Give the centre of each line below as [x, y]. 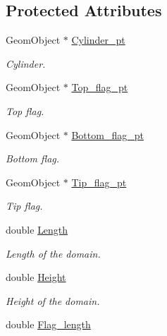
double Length [37, 229]
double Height [36, 277]
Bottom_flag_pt [107, 134]
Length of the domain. [53, 253]
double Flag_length [48, 324]
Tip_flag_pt [99, 182]
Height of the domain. [53, 300]
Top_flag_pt [100, 87]
